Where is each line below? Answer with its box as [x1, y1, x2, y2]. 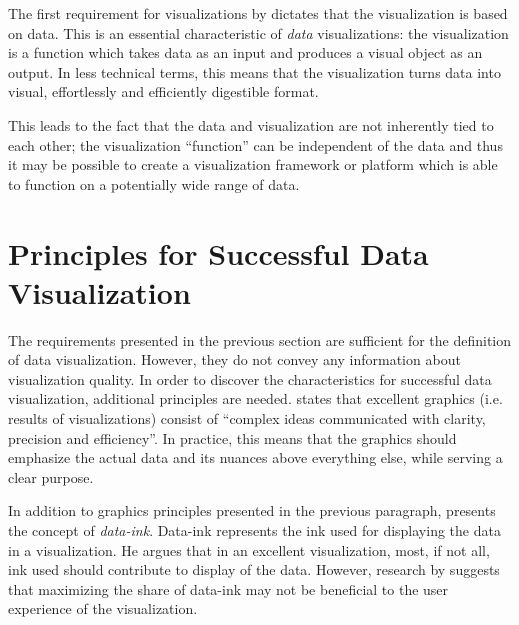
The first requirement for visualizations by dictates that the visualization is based [8, 3, 508, 23]
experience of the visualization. [8, 598, 198, 619]
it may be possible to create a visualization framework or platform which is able [8, 154, 498, 175]
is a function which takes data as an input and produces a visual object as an [8, 42, 483, 63]
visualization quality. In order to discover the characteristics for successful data [8, 368, 492, 389]
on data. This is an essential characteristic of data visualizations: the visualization [8, 22, 509, 43]
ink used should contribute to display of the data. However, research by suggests [8, 559, 500, 580]
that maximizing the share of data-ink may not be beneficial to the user [8, 578, 449, 599]
